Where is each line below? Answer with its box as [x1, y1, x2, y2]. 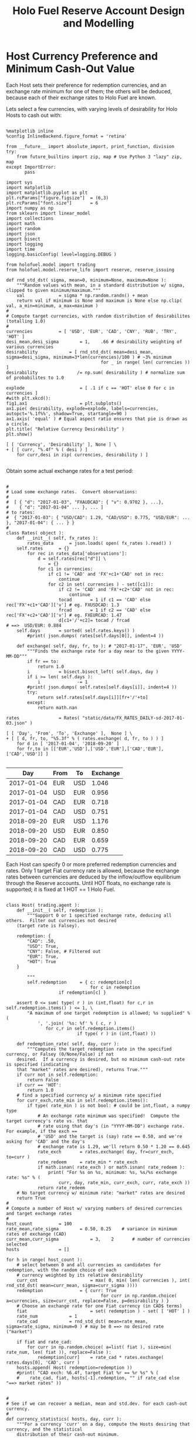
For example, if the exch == [6, 1128, 77, 1134]
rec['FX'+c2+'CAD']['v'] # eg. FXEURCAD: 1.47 [6, 612, 122, 618]
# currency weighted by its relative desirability [16, 1272, 143, 1278]
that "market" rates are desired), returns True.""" [16, 1066, 148, 1072]
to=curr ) [6, 1154, 31, 1160]
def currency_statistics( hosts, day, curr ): [6, 1416, 122, 1422]
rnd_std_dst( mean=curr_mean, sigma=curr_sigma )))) [6, 1282, 138, 1288]
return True [16, 1195, 46, 1201]
